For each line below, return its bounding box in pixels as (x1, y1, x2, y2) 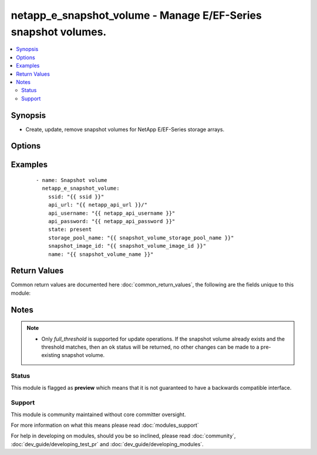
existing (41, 352, 61, 359)
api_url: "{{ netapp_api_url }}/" (48, 201, 148, 208)
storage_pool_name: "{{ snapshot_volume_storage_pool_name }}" (48, 234, 234, 241)
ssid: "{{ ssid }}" (48, 193, 104, 200)
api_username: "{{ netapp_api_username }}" (48, 210, 176, 217)
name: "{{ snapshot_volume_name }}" (48, 251, 154, 258)
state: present (48, 226, 92, 233)
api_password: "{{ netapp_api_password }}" (48, 218, 176, 224)
